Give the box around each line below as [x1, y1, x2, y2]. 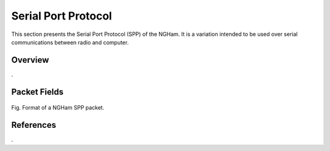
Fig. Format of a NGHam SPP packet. [11, 104, 105, 111]
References [11, 120, 56, 130]
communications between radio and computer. [11, 38, 129, 46]
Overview [11, 55, 50, 65]
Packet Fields [11, 86, 64, 97]
